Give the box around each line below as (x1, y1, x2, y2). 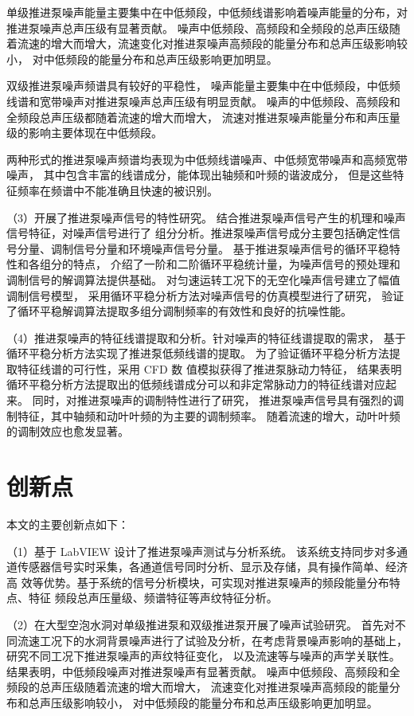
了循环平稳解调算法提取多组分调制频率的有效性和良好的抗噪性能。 (6, 303, 352, 319)
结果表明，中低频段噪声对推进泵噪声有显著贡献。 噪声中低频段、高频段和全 (6, 663, 400, 679)
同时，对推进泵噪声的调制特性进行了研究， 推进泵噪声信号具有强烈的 (32, 392, 393, 409)
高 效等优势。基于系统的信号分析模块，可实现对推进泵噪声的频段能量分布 (6, 573, 389, 590)
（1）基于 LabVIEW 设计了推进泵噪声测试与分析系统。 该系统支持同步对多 (6, 542, 396, 559)
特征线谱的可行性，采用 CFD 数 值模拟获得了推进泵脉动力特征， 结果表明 (17, 360, 402, 377)
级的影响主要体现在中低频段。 (6, 124, 162, 141)
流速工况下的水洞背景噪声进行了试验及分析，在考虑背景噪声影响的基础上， (17, 632, 408, 648)
